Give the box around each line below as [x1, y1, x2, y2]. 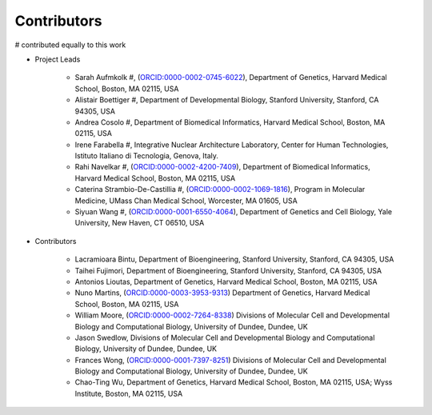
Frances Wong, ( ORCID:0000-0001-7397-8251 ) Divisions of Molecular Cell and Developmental [74, 355, 387, 365]
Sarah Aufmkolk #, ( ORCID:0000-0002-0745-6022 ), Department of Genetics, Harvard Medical [74, 73, 387, 82]
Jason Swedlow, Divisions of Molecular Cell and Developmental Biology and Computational [74, 333, 375, 342]
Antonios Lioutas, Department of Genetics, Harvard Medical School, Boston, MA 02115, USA [74, 277, 378, 286]
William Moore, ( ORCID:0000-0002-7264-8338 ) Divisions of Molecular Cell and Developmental [74, 310, 390, 320]
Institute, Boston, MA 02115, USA [74, 389, 183, 398]
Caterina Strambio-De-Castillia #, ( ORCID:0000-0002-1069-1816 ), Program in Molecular [74, 185, 366, 194]
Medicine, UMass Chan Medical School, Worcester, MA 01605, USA [74, 196, 298, 206]
